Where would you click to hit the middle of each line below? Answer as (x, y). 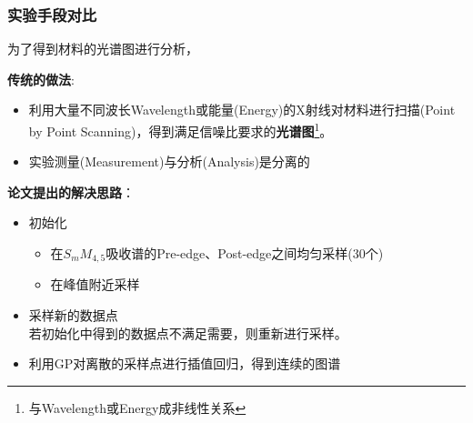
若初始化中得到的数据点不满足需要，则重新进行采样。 (188, 332)
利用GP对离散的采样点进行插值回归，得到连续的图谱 (185, 363)
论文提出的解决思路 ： (71, 191)
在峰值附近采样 (95, 284)
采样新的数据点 (73, 315)
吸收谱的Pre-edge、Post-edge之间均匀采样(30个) (245, 253)
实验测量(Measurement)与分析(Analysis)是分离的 (169, 161)
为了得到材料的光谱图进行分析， (103, 49)
